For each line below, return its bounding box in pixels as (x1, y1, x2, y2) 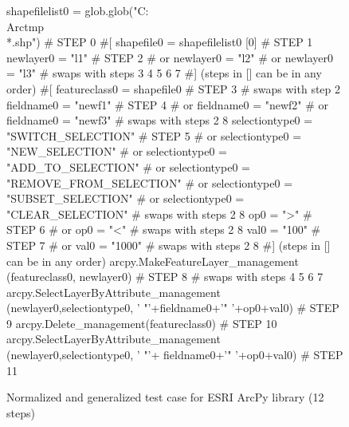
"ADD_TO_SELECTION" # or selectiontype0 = (6, 158, 250, 175)
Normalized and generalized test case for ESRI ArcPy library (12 (6, 389, 324, 405)
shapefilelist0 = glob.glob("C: (6, 2, 149, 18)
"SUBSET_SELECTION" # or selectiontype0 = (6, 190, 245, 207)
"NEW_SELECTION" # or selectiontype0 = (6, 143, 227, 160)
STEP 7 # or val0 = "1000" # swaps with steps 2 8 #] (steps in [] (6, 236, 331, 253)
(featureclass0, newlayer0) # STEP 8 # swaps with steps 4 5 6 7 (6, 268, 324, 285)
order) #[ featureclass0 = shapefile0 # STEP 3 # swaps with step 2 (6, 80, 341, 97)
